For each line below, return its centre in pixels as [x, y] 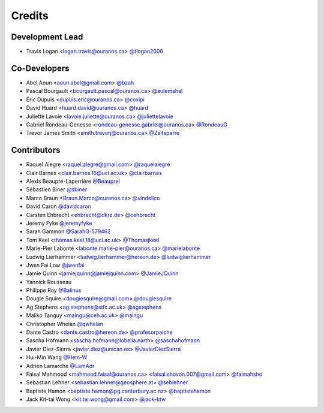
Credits [30, 16]
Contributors [36, 150]
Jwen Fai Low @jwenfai [55, 265]
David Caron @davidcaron [58, 206]
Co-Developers [40, 68]
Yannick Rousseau [49, 282]
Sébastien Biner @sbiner [57, 189]
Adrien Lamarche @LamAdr [60, 366]
